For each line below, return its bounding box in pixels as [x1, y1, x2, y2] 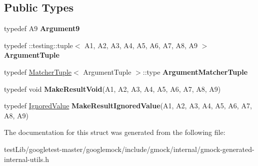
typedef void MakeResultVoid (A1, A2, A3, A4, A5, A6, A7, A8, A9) [4, 83, 221, 94]
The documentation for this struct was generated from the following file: [4, 127, 225, 137]
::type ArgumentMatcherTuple [142, 66, 248, 77]
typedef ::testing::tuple [4, 40, 73, 50]
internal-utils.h [4, 153, 49, 164]
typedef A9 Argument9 [4, 23, 80, 34]
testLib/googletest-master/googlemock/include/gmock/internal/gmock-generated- [4, 143, 254, 154]
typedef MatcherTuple [4, 66, 72, 77]
